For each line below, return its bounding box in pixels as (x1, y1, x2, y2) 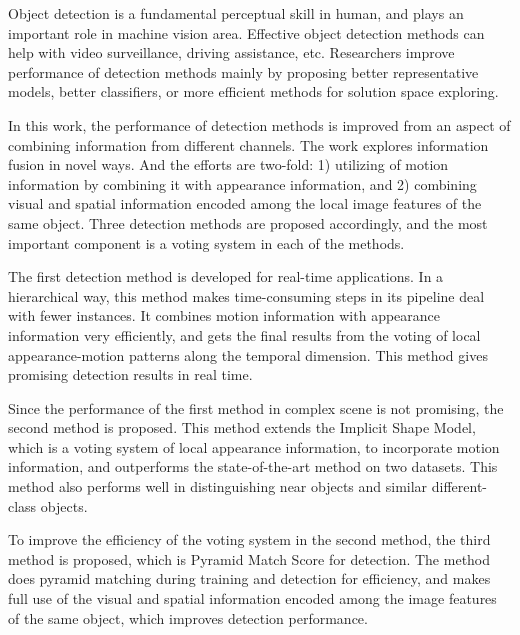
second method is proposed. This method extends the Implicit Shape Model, (8, 417, 476, 438)
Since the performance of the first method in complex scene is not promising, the (8, 397, 504, 418)
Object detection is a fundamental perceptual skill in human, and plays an (8, 3, 464, 23)
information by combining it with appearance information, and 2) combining (8, 173, 477, 194)
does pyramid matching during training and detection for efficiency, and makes (8, 568, 491, 589)
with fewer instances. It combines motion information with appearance (8, 305, 441, 326)
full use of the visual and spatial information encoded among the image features (8, 588, 497, 609)
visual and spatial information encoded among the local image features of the (8, 193, 482, 214)
